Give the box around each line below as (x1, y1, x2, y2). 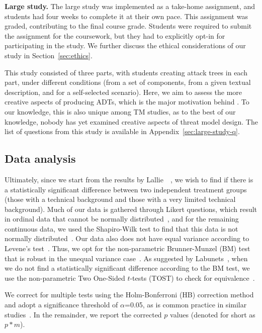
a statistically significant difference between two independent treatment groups (5, 184, 247, 194)
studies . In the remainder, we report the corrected (5, 309, 162, 319)
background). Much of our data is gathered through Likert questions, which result (5, 203, 257, 214)
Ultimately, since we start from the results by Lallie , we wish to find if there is (5, 174, 253, 184)
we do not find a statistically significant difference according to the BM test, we (5, 263, 250, 273)
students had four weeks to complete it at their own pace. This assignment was (5, 11, 248, 21)
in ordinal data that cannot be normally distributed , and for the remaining (5, 213, 239, 224)
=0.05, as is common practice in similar (125, 299, 247, 310)
